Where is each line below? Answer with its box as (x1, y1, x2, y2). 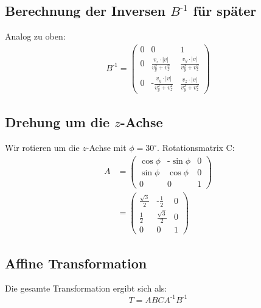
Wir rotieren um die (5, 141, 80, 154)
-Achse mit (86, 141, 127, 154)
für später (193, 1, 257, 20)
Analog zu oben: (5, 30, 66, 43)
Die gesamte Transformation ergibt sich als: (5, 282, 167, 295)
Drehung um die (5, 113, 110, 131)
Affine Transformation (5, 253, 147, 272)
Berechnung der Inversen (5, 1, 165, 20)
